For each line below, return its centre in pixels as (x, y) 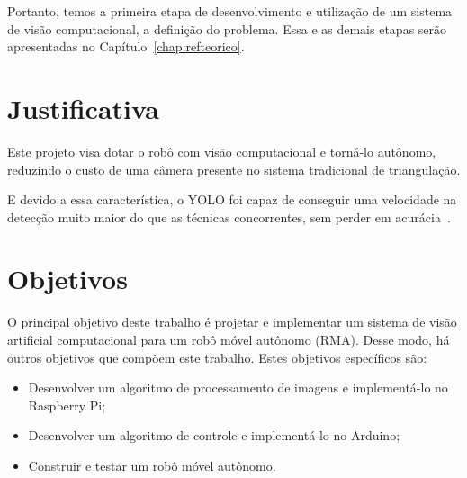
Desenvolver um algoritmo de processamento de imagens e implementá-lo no (238, 388)
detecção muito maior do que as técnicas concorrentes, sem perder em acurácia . (229, 216)
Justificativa (83, 108)
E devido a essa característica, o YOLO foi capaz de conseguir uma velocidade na (232, 199)
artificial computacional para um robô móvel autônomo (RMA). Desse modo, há (229, 339)
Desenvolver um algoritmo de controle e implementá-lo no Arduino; (214, 435)
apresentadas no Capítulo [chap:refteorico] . (126, 46)
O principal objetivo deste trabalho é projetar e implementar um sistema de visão (232, 322)
